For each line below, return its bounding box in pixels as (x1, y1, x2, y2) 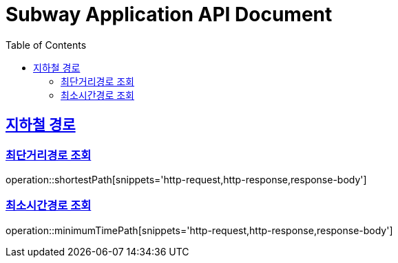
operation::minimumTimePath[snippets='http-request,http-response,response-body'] (6, 224, 393, 236)
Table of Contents (6, 38, 87, 51)
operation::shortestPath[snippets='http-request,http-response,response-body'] (6, 173, 367, 185)
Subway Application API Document (6, 3, 333, 26)
